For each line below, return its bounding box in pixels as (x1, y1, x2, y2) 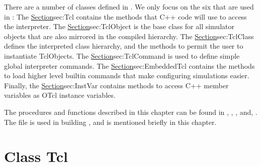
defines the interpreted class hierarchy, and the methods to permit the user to (4, 41, 243, 51)
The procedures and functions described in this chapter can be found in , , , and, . (4, 106, 257, 117)
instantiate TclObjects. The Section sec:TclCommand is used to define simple (4, 50, 240, 61)
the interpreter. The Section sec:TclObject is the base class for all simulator (4, 21, 234, 32)
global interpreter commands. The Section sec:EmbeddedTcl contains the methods (4, 60, 255, 71)
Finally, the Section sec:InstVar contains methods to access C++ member (4, 80, 229, 90)
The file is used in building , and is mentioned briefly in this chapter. (4, 116, 217, 127)
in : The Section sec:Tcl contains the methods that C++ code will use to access (4, 11, 247, 22)
